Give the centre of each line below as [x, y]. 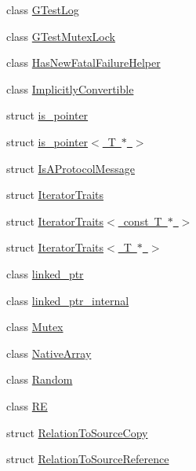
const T [143, 221]
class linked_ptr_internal [68, 300]
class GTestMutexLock [61, 36]
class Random [40, 379]
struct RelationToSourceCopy [77, 432]
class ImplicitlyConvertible [70, 88]
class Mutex [35, 327]
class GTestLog [43, 9]
